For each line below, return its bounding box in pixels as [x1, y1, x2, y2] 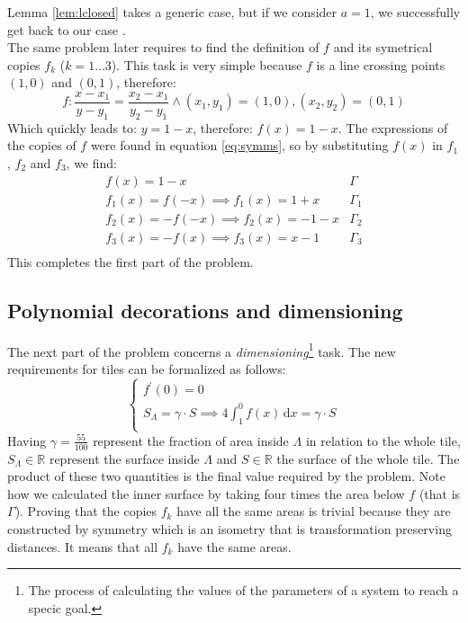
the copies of [7, 136, 76, 155]
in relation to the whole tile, [305, 431, 461, 449]
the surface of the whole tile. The [276, 449, 460, 467]
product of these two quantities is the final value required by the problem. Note [7, 467, 445, 485]
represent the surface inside [49, 449, 200, 467]
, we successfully [370, 3, 461, 21]
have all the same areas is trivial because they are [176, 502, 451, 521]
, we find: [66, 154, 117, 173]
